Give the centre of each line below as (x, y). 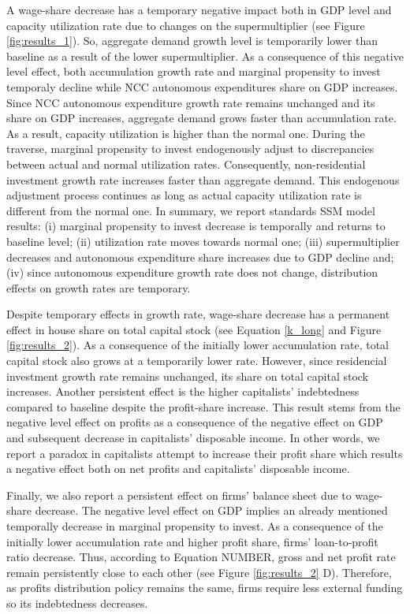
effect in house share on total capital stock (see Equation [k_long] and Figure (194, 329)
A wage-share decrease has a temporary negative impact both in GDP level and (199, 9)
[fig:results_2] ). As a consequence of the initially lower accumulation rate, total (198, 345)
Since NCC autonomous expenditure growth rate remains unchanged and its (191, 102)
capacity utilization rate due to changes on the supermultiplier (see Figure (186, 25)
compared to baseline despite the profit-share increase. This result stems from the (203, 406)
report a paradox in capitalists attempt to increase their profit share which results (205, 453)
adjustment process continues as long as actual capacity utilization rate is (184, 195)
